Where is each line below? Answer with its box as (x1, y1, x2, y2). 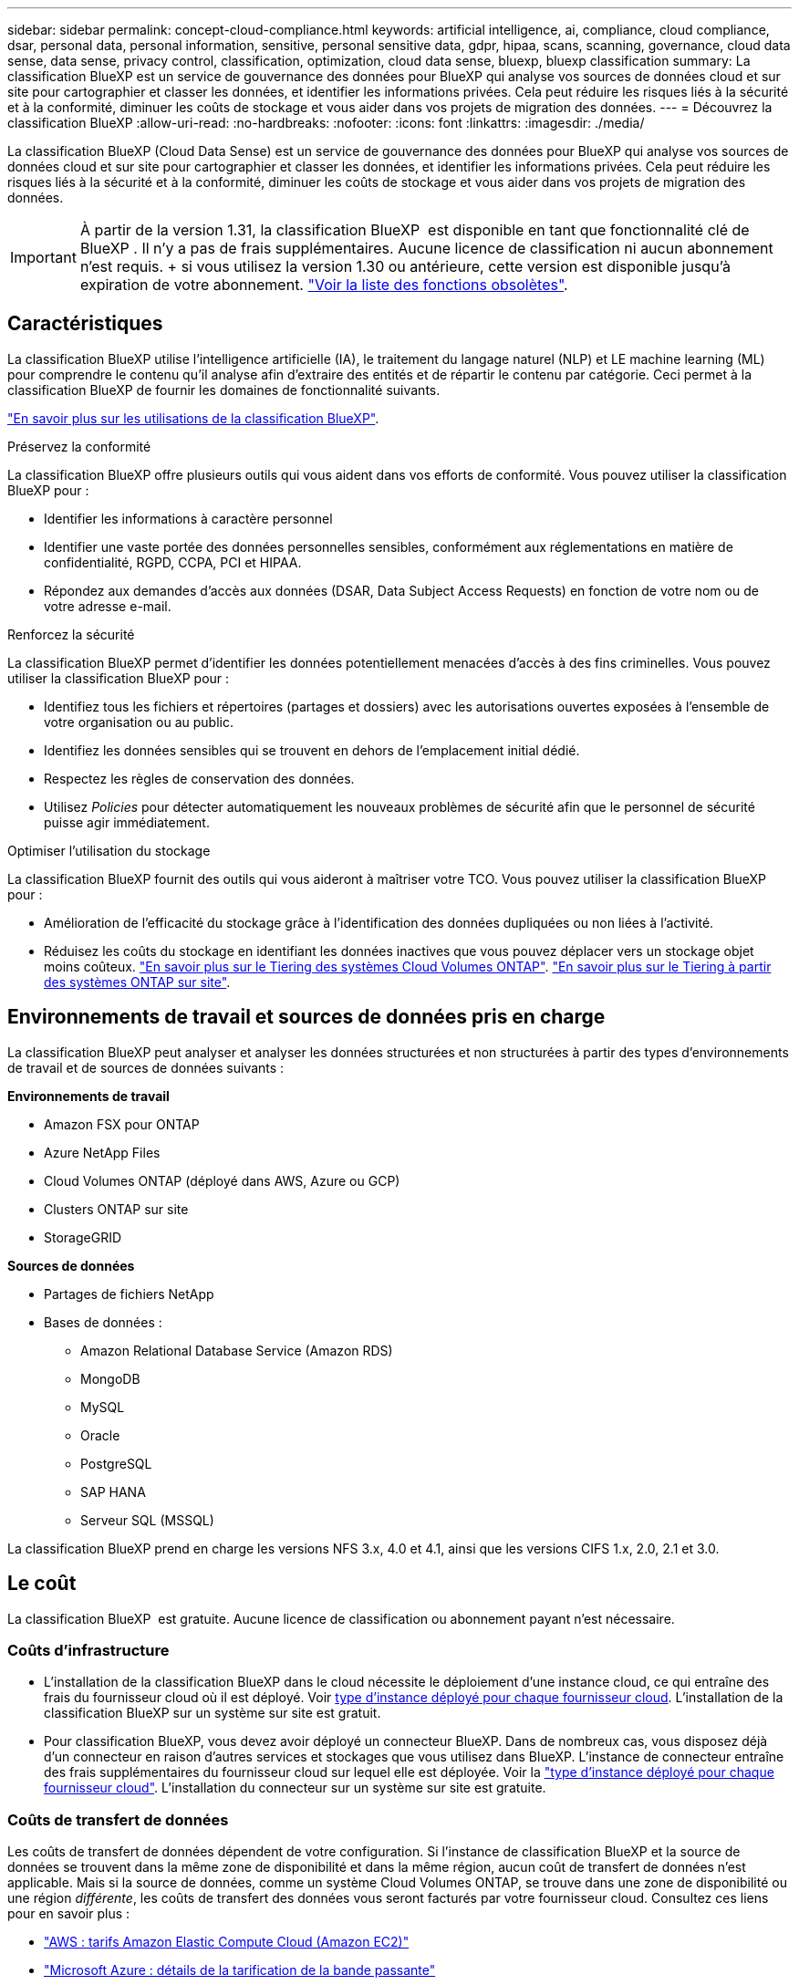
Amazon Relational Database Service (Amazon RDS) (80, 1342, 393, 1358)
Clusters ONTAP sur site (44, 1200, 189, 1217)
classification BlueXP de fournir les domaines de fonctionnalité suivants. (7, 381, 441, 398)
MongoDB (80, 1370, 140, 1387)
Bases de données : (44, 1314, 162, 1330)
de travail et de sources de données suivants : (7, 1059, 285, 1076)
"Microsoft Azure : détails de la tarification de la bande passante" (44, 1962, 436, 1979)
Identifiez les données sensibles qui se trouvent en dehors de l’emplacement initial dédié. (44, 742, 580, 758)
